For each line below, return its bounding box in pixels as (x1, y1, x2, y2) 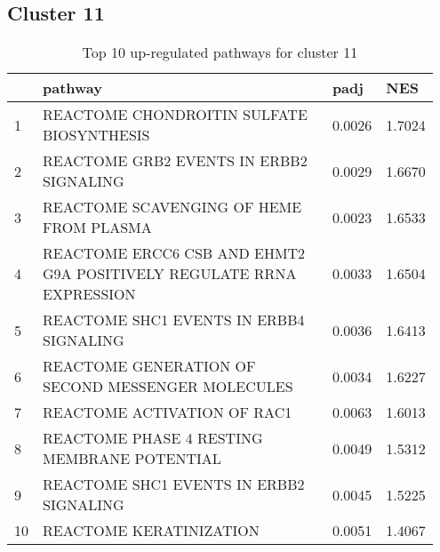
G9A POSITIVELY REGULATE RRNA (43, 263, 297, 284)
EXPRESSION (43, 284, 136, 305)
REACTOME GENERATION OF (43, 356, 256, 377)
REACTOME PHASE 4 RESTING (43, 428, 263, 449)
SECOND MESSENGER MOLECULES (43, 376, 293, 397)
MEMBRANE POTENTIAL (43, 448, 221, 469)
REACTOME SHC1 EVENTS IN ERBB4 (43, 309, 305, 331)
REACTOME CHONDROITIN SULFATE (43, 104, 308, 125)
